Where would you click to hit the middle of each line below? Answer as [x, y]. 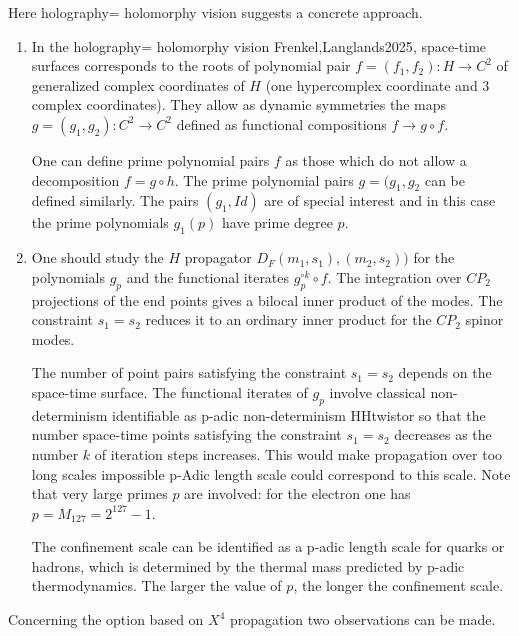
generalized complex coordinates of [138, 84]
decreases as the [443, 434]
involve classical [377, 391]
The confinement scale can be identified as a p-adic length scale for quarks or [268, 546]
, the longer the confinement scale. [398, 585]
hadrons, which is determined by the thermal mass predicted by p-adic [248, 565]
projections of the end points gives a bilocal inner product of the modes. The [267, 299]
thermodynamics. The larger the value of [156, 585]
